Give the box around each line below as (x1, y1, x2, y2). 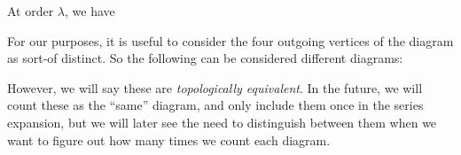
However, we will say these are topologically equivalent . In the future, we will (7, 78, 423, 97)
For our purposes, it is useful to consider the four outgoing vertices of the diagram (7, 31, 454, 50)
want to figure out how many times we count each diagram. (7, 130, 331, 149)
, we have (65, 2, 115, 19)
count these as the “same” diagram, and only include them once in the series (7, 96, 424, 114)
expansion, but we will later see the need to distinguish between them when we (7, 112, 437, 131)
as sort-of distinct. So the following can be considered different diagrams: (7, 49, 403, 67)
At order (7, 2, 54, 19)
